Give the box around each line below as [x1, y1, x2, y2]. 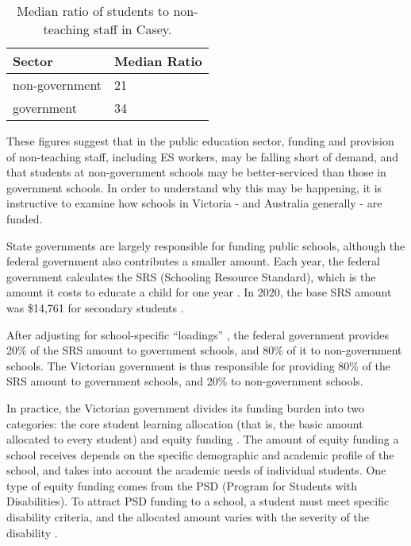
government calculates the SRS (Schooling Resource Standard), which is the [6, 268, 376, 285]
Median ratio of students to [17, 2, 170, 20]
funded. [6, 210, 43, 227]
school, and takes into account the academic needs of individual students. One [6, 462, 386, 478]
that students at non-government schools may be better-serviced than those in [6, 164, 386, 180]
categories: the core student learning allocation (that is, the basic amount [6, 415, 363, 432]
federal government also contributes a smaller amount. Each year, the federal [6, 253, 380, 269]
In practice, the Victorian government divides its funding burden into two [6, 399, 365, 416]
